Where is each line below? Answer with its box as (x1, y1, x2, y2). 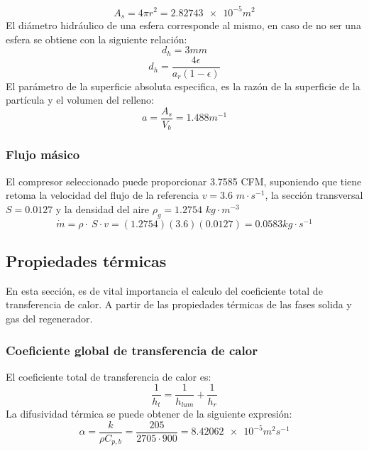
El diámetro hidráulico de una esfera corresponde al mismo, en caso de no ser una (6, 17, 361, 32)
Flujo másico (6, 146, 80, 163)
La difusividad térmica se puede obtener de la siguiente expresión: (6, 406, 292, 420)
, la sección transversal (265, 188, 363, 202)
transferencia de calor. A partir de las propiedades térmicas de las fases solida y (6, 297, 352, 312)
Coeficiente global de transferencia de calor (6, 341, 258, 359)
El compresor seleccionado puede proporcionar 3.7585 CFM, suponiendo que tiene (6, 173, 362, 188)
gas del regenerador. (6, 311, 93, 326)
